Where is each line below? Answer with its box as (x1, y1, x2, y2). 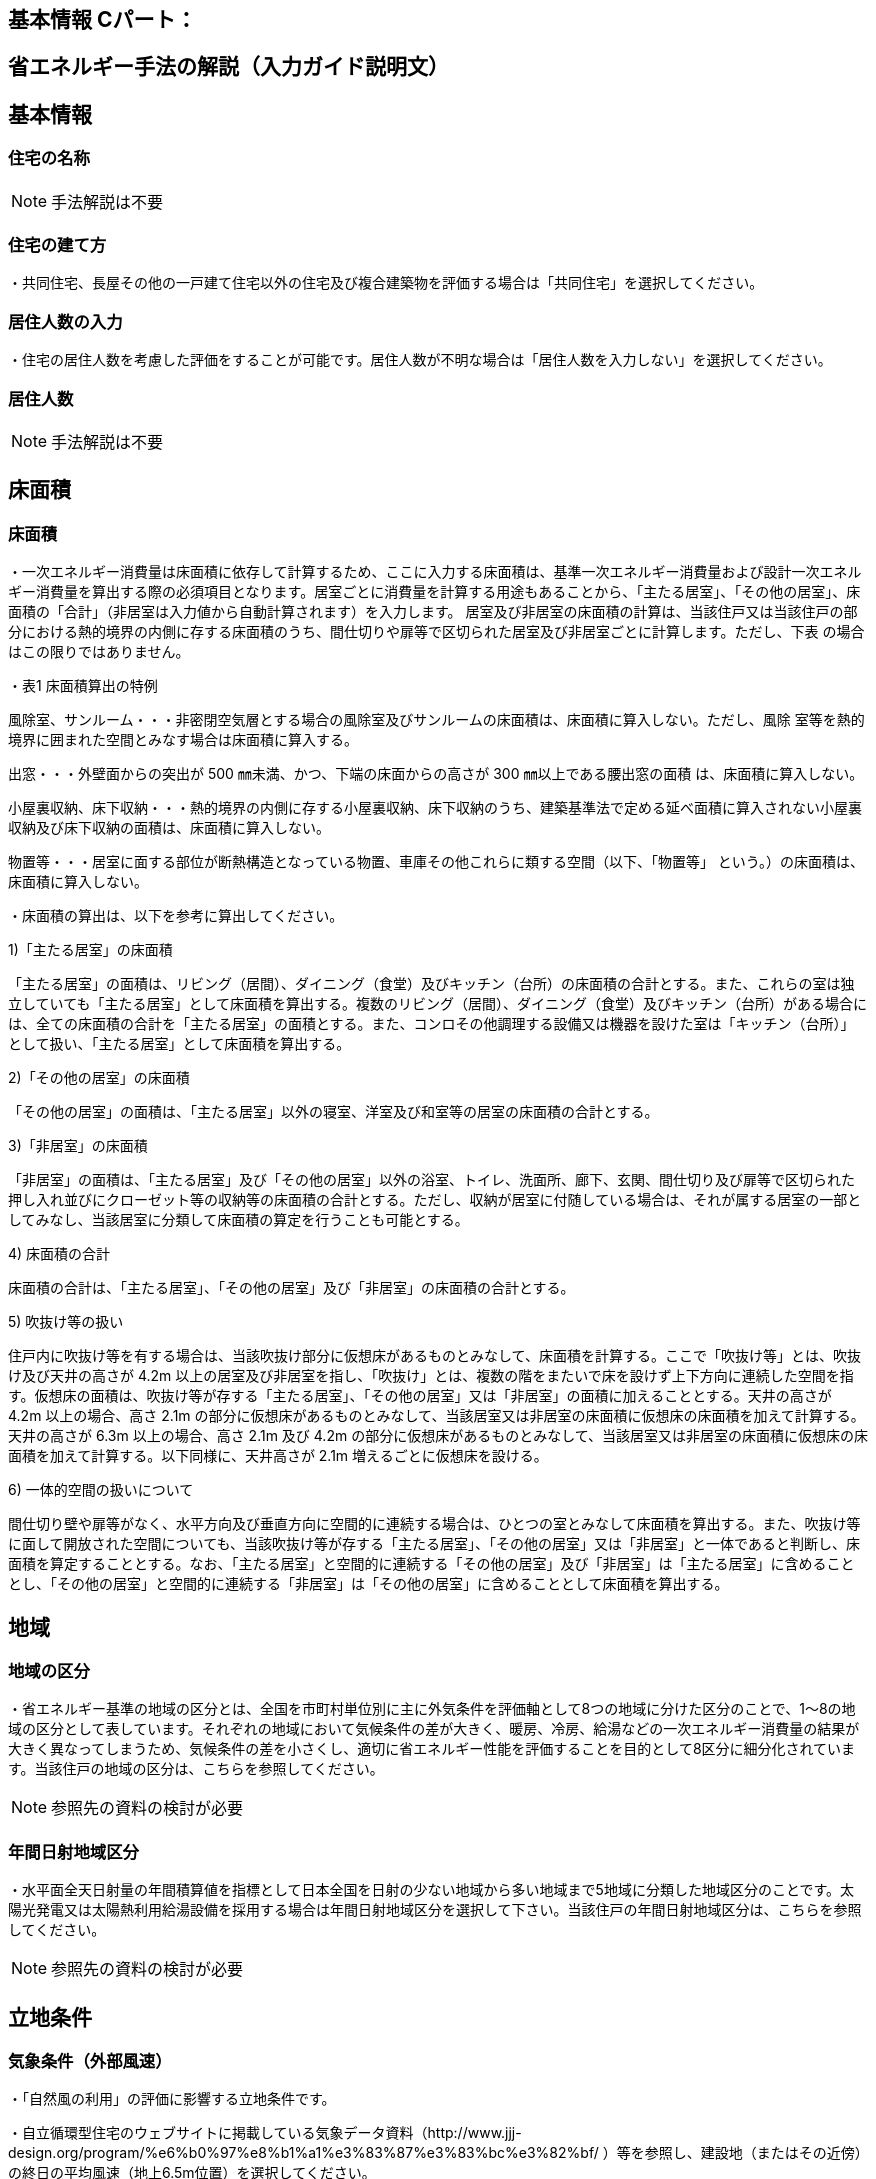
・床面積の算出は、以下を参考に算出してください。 (8, 907, 344, 925)
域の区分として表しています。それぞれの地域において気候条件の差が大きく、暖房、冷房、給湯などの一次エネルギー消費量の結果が (8, 1720, 860, 1738)
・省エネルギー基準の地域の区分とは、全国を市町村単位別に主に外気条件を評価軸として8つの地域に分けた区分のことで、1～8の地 (8, 1700, 856, 1718)
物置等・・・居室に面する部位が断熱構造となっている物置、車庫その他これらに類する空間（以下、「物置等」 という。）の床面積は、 (8, 853, 864, 871)
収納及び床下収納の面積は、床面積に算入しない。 (8, 819, 330, 837)
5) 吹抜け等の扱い (8, 1313, 124, 1331)
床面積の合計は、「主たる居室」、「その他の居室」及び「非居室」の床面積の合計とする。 (8, 1279, 575, 1297)
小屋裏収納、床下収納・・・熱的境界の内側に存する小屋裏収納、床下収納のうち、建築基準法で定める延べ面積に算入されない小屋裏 (8, 799, 862, 817)
